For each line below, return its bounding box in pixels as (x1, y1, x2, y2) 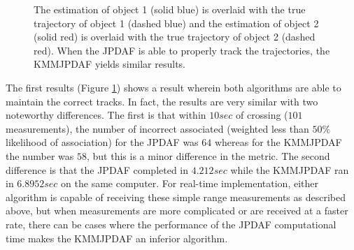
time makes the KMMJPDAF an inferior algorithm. (6, 230, 228, 245)
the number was (6, 148, 74, 163)
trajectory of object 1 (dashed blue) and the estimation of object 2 (34, 15, 319, 30)
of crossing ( (236, 108, 288, 122)
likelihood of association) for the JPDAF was (6, 135, 199, 149)
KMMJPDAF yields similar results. (34, 57, 186, 71)
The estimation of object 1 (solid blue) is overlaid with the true (34, 2, 306, 16)
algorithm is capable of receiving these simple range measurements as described (6, 189, 346, 204)
